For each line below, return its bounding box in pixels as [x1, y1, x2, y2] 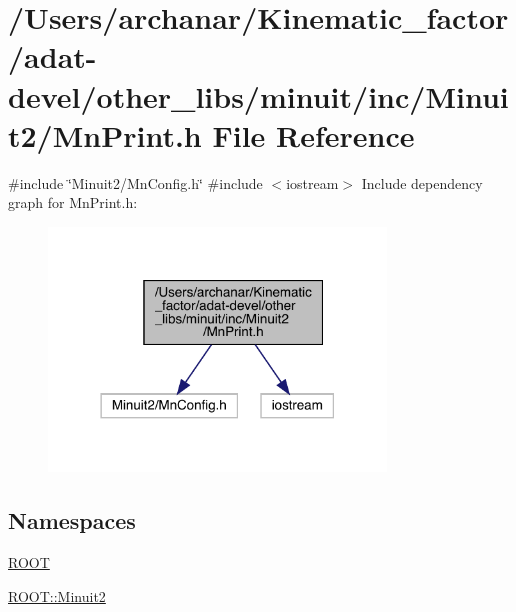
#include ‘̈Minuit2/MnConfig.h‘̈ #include [8, 172, 263, 193]
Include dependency [361, 172, 483, 193]
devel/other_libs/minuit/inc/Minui [8, 75, 509, 116]
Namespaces [8, 505, 136, 536]
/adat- [8, 36, 97, 77]
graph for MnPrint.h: [8, 192, 138, 213]
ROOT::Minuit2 [8, 585, 106, 606]
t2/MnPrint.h [8, 114, 202, 155]
